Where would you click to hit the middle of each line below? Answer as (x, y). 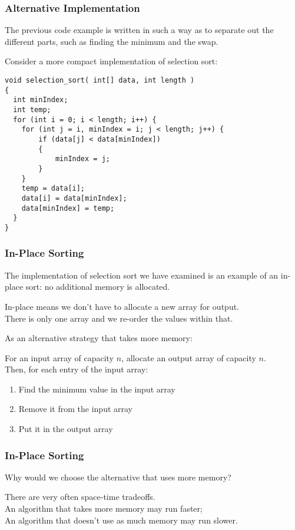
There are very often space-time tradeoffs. (80, 497)
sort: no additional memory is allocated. (98, 287)
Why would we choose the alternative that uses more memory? (118, 477)
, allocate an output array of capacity (189, 357)
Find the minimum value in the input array (97, 389)
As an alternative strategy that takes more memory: (99, 338)
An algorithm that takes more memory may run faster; (104, 508)
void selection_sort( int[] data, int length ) (100, 80)
